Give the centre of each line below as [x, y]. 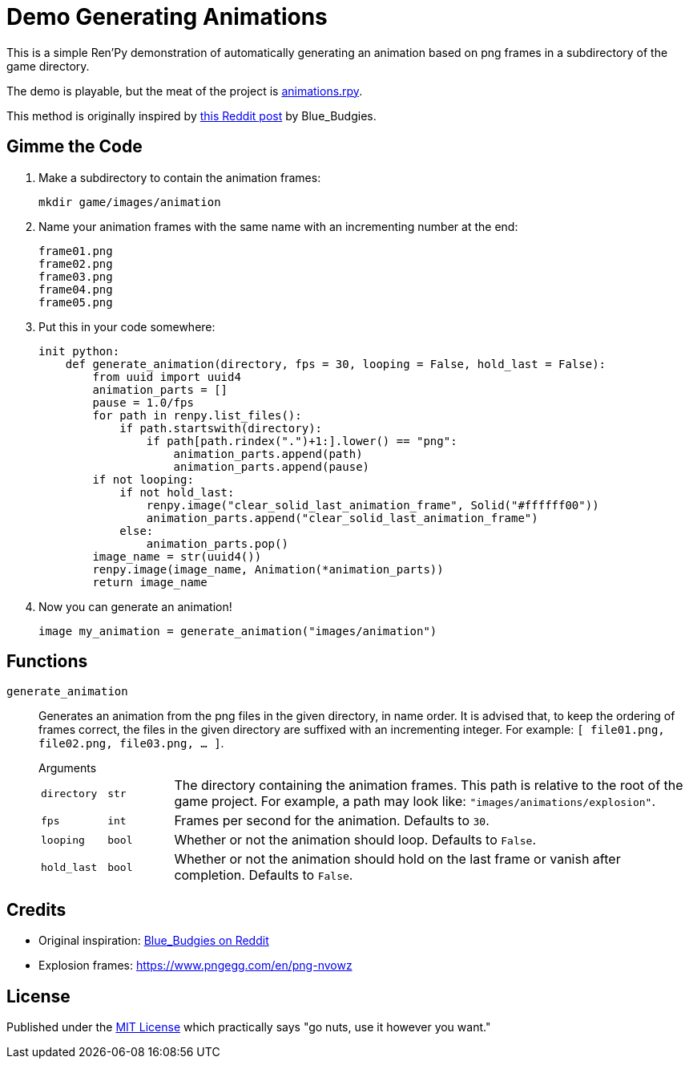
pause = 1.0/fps [143, 402]
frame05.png [76, 302]
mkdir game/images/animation [130, 202]
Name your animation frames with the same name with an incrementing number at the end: [278, 226]
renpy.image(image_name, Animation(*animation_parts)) [268, 569]
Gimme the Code [75, 147]
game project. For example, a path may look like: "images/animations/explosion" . [415, 802]
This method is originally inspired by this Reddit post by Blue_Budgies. [191, 115]
